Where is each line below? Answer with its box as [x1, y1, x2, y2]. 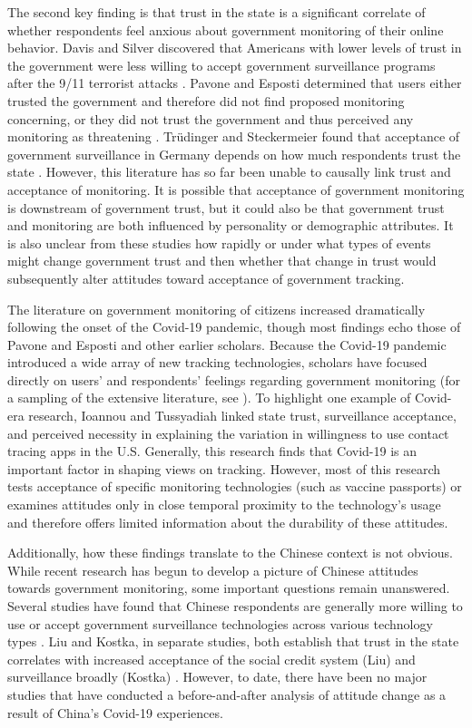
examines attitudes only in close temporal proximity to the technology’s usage [7, 495, 441, 514]
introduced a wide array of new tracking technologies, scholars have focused [7, 353, 428, 372]
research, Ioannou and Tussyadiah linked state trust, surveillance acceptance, [28, 406, 457, 425]
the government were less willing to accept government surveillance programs [7, 55, 436, 74]
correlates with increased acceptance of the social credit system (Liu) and [7, 649, 416, 668]
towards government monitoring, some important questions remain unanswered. [7, 578, 450, 597]
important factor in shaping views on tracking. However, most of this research [7, 459, 440, 478]
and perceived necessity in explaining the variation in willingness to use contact [7, 423, 449, 442]
